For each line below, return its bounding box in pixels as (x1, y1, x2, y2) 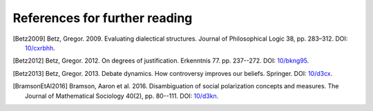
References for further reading (12, 10, 193, 26)
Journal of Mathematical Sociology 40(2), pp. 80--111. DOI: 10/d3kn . (25, 92, 219, 100)
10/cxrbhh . (25, 43, 55, 52)
